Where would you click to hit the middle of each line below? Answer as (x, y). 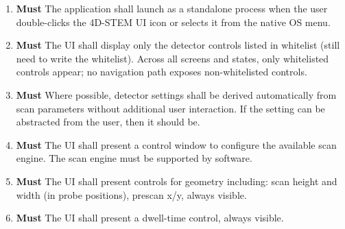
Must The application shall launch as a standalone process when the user (172, 8)
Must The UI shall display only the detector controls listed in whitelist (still (178, 45)
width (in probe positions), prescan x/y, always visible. (131, 194)
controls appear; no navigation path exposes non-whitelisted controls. (162, 72)
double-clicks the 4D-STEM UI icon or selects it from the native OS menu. (173, 22)
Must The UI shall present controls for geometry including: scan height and (177, 181)
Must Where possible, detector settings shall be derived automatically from (176, 94)
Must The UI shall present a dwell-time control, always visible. (150, 218)
